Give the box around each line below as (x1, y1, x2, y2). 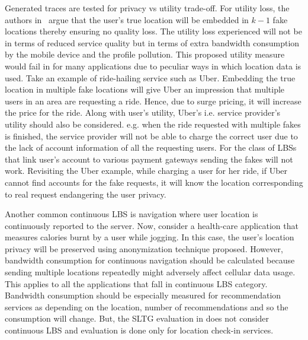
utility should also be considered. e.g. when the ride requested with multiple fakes (5, 117, 301, 130)
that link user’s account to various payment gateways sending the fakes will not (5, 152, 293, 165)
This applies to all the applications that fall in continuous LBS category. (5, 277, 268, 290)
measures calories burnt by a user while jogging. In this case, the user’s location (5, 231, 294, 243)
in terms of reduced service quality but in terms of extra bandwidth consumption (5, 36, 300, 49)
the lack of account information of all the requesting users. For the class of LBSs (5, 141, 297, 154)
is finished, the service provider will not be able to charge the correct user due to (5, 129, 298, 142)
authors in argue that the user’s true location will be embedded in (5, 13, 249, 26)
